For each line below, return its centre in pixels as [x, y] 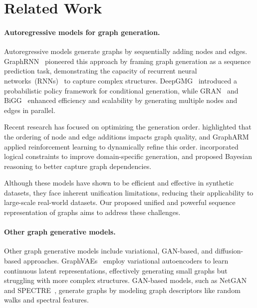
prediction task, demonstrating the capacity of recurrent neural [101, 71]
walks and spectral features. [46, 300]
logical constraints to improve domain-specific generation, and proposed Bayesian [128, 156]
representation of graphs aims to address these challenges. [92, 212]
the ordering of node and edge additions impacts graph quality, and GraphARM [127, 136]
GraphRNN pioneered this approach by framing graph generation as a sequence [128, 61]
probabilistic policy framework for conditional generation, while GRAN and [121, 90]
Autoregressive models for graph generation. [82, 32]
